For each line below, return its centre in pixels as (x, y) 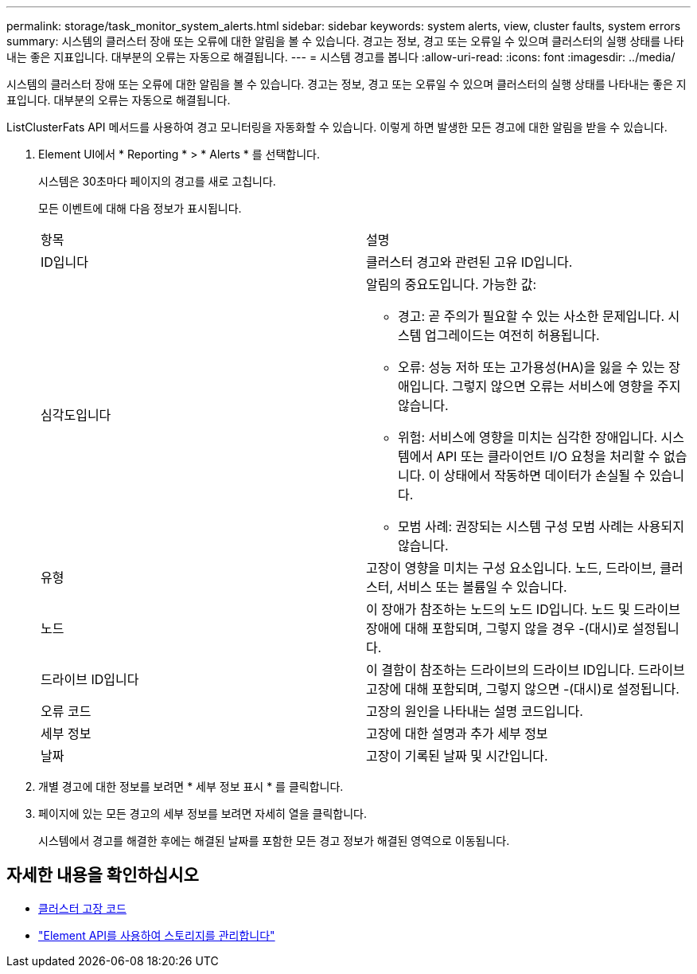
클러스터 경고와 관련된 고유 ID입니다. (469, 262)
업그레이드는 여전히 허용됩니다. (512, 335)
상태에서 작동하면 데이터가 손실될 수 (545, 475)
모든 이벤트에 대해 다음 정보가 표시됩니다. (140, 208)
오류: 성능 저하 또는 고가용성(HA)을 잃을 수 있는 (532, 367)
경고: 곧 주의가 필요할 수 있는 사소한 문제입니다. (532, 316)
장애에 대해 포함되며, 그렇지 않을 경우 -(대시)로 (498, 628)
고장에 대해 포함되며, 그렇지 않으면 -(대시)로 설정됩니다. (523, 689)
